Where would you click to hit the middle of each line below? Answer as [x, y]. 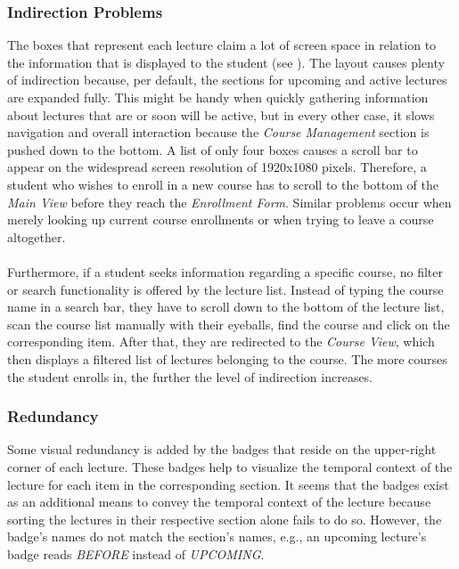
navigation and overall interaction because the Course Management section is [218, 132]
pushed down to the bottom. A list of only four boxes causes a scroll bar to [213, 149]
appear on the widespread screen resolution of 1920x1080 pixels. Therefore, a [217, 167]
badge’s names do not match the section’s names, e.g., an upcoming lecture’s [217, 536]
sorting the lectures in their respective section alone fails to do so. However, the [225, 519]
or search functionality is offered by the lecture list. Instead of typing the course [225, 289]
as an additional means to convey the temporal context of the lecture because [219, 502]
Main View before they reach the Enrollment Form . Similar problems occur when [229, 202]
